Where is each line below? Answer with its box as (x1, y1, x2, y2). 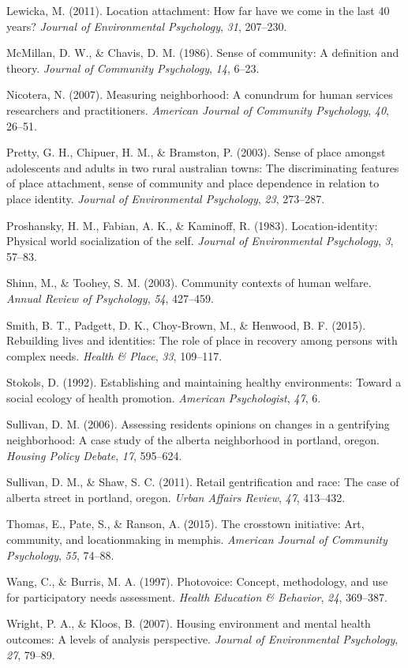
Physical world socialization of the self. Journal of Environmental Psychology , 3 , (6, 232, 394, 249)
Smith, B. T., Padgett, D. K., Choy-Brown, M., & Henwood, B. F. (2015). (6, 316, 366, 333)
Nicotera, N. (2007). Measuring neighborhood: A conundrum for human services (6, 86, 393, 103)
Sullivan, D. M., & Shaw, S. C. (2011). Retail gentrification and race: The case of (6, 474, 399, 490)
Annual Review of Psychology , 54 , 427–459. (6, 289, 214, 306)
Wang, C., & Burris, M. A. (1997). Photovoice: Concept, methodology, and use (6, 573, 388, 590)
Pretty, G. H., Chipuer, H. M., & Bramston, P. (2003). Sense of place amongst (6, 144, 386, 160)
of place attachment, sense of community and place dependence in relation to (6, 175, 380, 191)
